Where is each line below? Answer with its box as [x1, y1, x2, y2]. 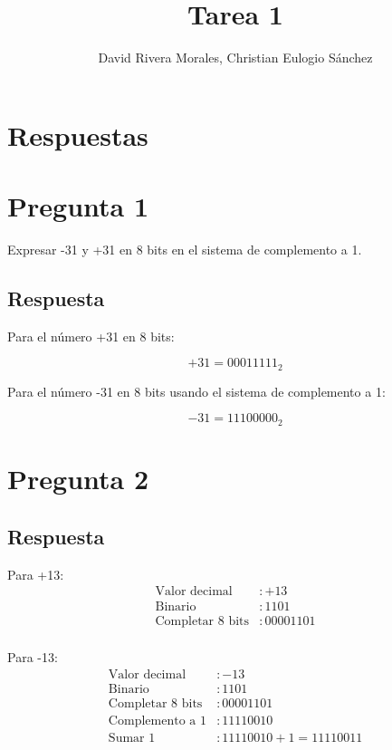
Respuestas [7, 116, 148, 153]
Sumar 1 [108, 731, 156, 745]
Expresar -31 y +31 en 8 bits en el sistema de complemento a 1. [7, 240, 362, 259]
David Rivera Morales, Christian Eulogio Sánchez [98, 48, 373, 67]
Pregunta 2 [7, 460, 149, 497]
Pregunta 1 [7, 187, 149, 225]
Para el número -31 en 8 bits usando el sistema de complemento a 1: [7, 381, 386, 400]
